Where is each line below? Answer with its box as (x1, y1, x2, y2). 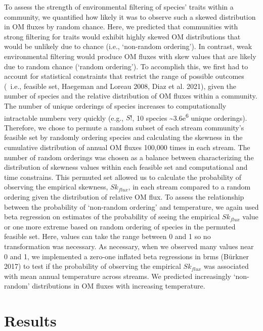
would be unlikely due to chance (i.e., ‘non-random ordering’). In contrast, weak (4, 41, 252, 52)
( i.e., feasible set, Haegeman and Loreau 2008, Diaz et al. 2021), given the (4, 80, 237, 91)
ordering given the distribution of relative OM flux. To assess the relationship (4, 191, 244, 202)
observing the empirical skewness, (4, 181, 108, 192)
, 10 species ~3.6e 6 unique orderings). (132, 111, 247, 123)
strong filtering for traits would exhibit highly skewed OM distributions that (4, 31, 241, 41)
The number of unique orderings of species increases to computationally (4, 100, 227, 111)
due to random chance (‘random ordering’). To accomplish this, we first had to (4, 61, 248, 71)
